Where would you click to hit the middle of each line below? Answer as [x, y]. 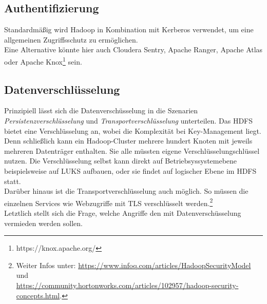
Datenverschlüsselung [62, 89]
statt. [13, 181]
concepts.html [38, 295]
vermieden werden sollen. [43, 223]
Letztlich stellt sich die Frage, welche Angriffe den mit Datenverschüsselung [123, 213]
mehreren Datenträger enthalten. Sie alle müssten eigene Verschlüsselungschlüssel [132, 150]
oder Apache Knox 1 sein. [43, 60]
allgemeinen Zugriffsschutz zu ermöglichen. [71, 39]
